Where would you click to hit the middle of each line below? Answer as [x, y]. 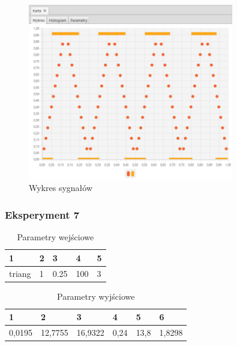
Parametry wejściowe [55, 237]
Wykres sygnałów [61, 188]
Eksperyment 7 [42, 214]
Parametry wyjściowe [96, 296]
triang [20, 273]
